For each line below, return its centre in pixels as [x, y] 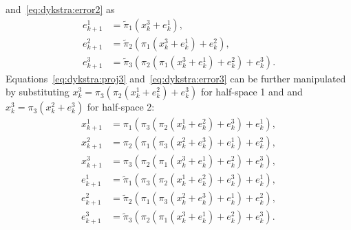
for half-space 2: [121, 107]
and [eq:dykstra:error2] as [60, 9]
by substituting [38, 92]
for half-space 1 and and [252, 92]
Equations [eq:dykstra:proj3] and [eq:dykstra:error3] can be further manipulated [176, 78]
